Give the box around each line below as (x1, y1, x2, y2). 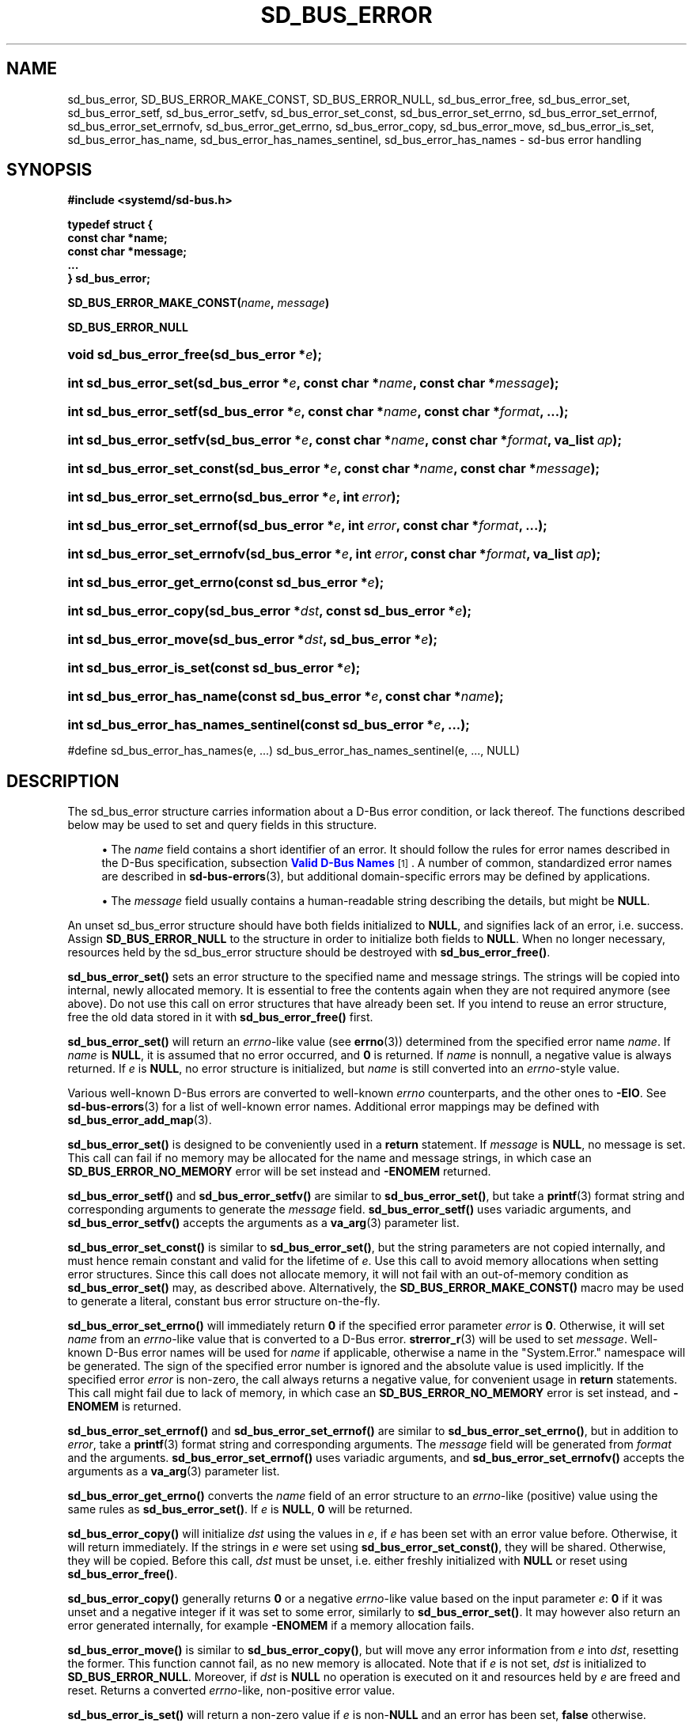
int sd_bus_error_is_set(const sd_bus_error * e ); (67, 660, 361, 676)
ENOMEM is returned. (67, 1399, 182, 1414)
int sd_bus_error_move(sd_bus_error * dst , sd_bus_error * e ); (67, 631, 438, 648)
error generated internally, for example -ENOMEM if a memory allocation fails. (67, 1619, 475, 1633)
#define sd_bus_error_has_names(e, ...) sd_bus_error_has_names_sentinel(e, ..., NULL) (67, 744, 521, 758)
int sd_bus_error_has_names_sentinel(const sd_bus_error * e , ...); (67, 717, 470, 733)
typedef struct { (67, 218, 153, 232)
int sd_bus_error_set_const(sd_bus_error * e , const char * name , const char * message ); (67, 460, 600, 477)
